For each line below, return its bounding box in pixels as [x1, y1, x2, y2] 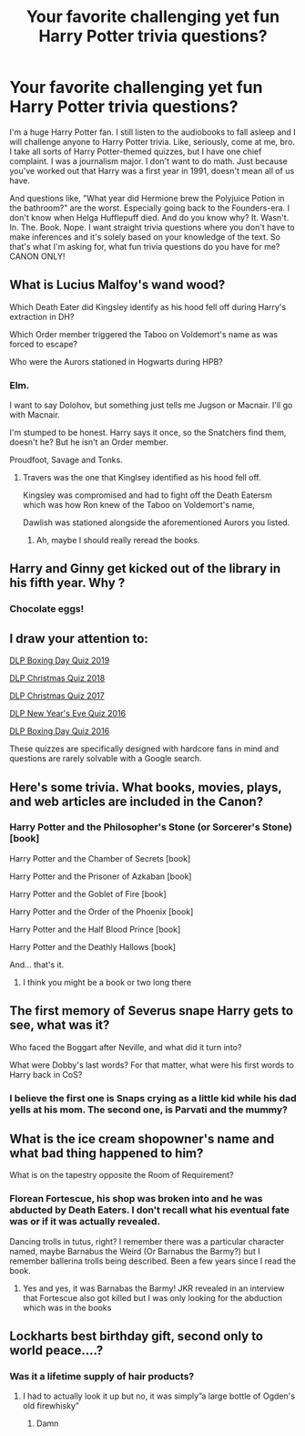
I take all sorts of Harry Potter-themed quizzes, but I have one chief [9, 146, 262, 157]
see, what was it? [9, 1018, 110, 1033]
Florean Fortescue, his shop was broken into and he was [9, 1193, 263, 1205]
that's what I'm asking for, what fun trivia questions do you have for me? [9, 241, 280, 252]
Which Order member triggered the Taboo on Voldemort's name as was [9, 328, 279, 339]
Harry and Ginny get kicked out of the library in [9, 561, 280, 576]
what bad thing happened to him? [9, 1145, 204, 1161]
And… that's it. [9, 959, 65, 970]
